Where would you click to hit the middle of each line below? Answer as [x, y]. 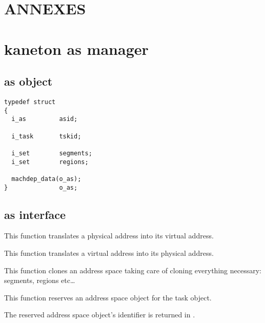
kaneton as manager [76, 48]
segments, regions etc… [40, 280]
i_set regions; [50, 162]
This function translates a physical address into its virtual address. [109, 236]
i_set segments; [52, 153]
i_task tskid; [46, 136]
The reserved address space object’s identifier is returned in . [100, 315]
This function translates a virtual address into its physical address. [109, 253]
